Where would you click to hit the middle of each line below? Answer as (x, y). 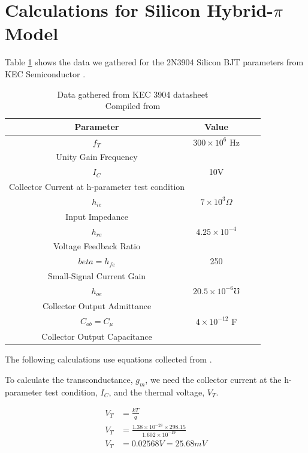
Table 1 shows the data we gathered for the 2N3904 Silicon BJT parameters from (154, 62)
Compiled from (133, 106)
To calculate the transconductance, (69, 380)
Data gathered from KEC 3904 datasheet (133, 94)
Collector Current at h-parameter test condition (97, 187)
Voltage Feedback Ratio (97, 246)
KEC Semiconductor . (45, 73)
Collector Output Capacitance (97, 336)
